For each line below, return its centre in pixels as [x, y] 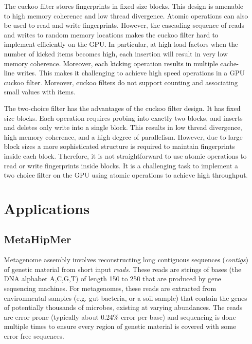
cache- [229, 63]
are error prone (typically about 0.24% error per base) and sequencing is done [120, 317]
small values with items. [40, 92]
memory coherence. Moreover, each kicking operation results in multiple [111, 63]
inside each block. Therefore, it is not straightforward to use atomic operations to [125, 155]
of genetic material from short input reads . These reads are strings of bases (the [123, 269]
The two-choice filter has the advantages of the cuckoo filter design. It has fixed [122, 108]
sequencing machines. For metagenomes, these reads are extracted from [110, 288]
